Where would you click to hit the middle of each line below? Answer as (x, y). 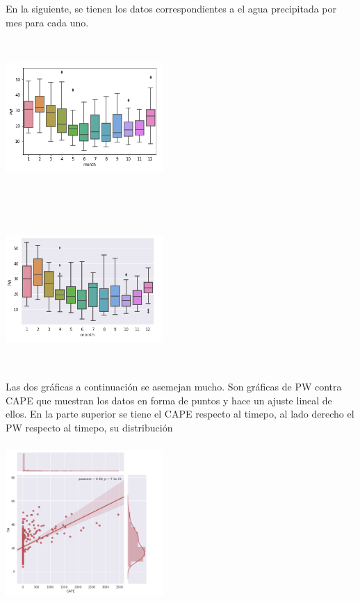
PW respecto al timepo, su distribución (89, 427)
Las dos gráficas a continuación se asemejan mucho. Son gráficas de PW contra (174, 386)
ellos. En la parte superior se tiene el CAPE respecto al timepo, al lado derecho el (180, 414)
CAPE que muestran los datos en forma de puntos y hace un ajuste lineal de (169, 400)
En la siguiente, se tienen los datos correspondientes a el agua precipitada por (171, 8)
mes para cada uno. (47, 22)
